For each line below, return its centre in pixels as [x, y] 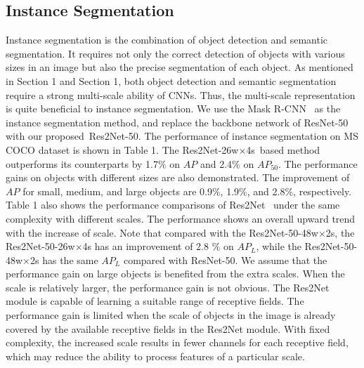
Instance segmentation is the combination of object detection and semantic [167, 40]
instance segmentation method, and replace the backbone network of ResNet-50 [177, 122]
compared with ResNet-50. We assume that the [225, 259]
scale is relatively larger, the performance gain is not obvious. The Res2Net [168, 287]
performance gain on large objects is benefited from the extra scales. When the [175, 274]
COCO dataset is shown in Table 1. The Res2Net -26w [122, 149]
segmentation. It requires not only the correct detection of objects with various [175, 53]
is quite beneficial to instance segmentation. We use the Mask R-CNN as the [173, 109]
